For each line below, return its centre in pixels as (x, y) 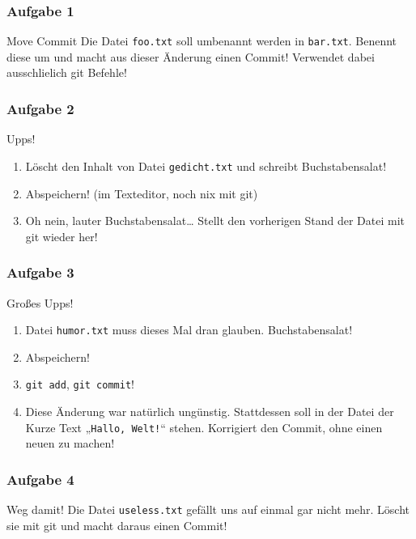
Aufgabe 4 (40, 479)
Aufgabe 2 (40, 108)
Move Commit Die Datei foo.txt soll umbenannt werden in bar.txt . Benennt (202, 41)
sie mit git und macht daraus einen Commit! (117, 525)
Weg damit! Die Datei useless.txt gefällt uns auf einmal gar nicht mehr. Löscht (208, 509)
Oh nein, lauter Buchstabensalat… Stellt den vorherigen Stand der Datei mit (215, 221)
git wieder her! (62, 236)
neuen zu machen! (70, 443)
